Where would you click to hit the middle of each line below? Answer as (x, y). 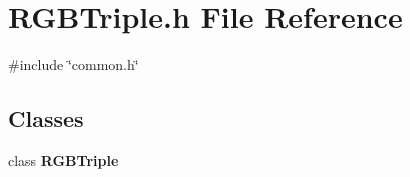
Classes (46, 118)
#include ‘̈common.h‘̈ (73, 64)
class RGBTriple (63, 159)
